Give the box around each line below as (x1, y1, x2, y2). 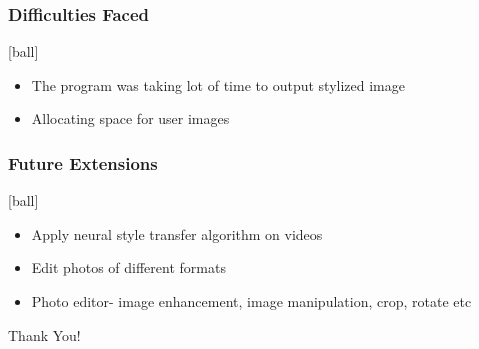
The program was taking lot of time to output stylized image (31, 74, 405, 95)
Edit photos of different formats (31, 257, 226, 278)
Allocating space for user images (31, 108, 230, 129)
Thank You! (8, 324, 81, 345)
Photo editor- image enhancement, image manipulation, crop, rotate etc (31, 291, 472, 311)
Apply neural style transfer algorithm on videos (31, 223, 323, 244)
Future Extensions (8, 150, 158, 175)
